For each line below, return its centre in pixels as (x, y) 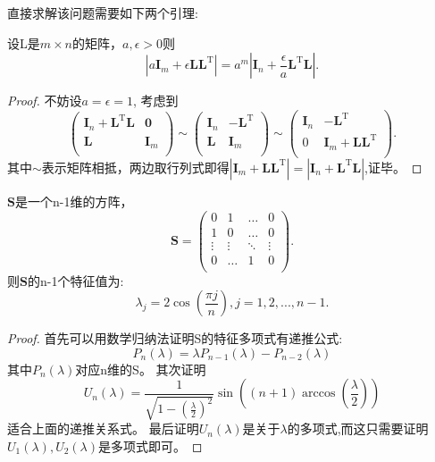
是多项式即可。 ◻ (151, 446)
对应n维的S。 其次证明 (141, 369)
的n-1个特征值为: (75, 280)
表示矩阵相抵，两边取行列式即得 (135, 167)
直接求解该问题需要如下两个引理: (103, 13)
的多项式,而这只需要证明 (358, 428)
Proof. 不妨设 (45, 101)
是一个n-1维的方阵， (74, 201)
